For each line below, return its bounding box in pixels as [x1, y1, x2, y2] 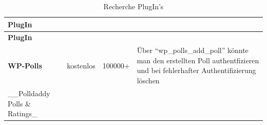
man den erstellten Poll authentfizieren [137, 55, 259, 65]
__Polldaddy [8, 87, 50, 98]
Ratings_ [8, 108, 37, 119]
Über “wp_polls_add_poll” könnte [137, 45, 249, 56]
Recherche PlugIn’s [103, 1, 164, 11]
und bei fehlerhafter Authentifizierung [137, 65, 256, 76]
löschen [137, 75, 160, 86]
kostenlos [67, 60, 96, 70]
